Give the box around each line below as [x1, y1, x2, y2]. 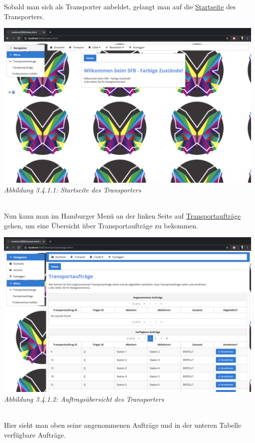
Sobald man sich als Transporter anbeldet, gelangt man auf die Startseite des [4, 1, 236, 11]
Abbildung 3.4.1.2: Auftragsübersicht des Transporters [4, 393, 164, 404]
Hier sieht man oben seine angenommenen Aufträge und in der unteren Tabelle [4, 419, 241, 430]
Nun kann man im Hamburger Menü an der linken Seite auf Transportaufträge [4, 210, 241, 221]
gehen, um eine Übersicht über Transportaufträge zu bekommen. [4, 220, 198, 230]
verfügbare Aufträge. [4, 429, 66, 440]
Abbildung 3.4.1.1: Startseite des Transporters [4, 184, 141, 194]
